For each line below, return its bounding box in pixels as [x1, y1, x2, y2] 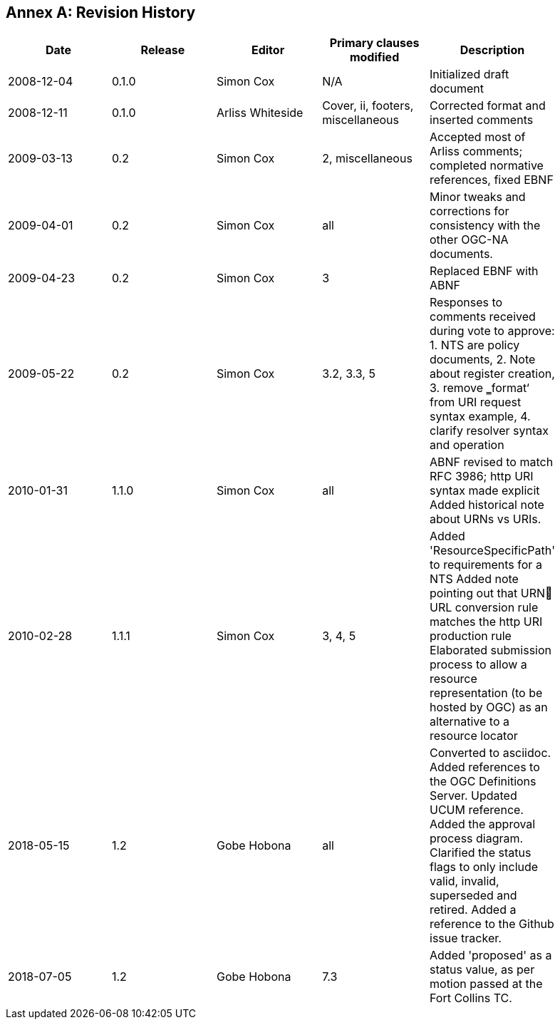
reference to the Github [430, 917, 554, 932]
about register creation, [430, 366, 555, 381]
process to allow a [430, 657, 527, 672]
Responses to [430, 295, 503, 310]
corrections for [430, 204, 509, 219]
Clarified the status [430, 845, 532, 860]
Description [460, 43, 525, 58]
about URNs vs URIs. [430, 512, 541, 527]
